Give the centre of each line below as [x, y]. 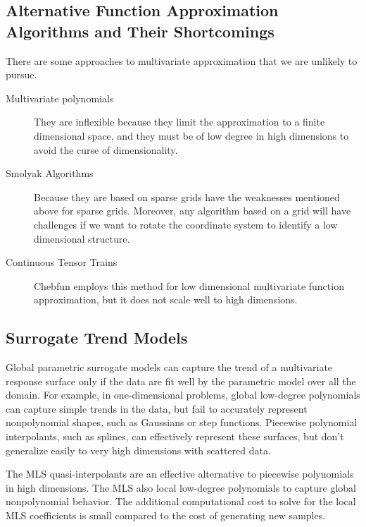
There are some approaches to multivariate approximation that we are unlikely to [182, 60]
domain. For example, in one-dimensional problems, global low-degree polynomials [183, 395]
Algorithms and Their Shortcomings [140, 31]
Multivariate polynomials [60, 98]
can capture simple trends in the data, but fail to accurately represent [157, 408]
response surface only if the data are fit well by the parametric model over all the [181, 381]
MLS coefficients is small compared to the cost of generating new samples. [166, 515]
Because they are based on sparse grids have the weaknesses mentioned [187, 196]
